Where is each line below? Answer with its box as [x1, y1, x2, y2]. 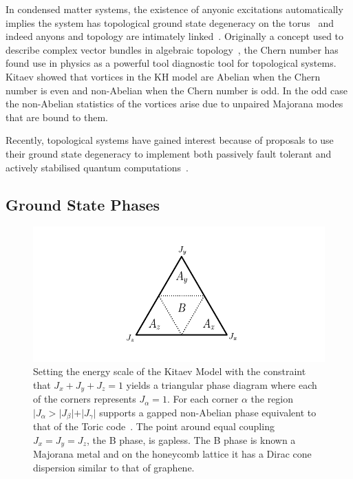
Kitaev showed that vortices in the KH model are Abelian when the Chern [6, 69, 321, 83]
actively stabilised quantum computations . [6, 160, 189, 174]
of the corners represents [33, 392, 136, 406]
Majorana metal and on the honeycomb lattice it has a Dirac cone [33, 447, 312, 461]
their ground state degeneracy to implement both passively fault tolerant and [6, 146, 332, 160]
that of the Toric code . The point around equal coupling [33, 419, 275, 434]
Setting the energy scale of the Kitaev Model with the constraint [33, 364, 306, 379]
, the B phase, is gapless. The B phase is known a [86, 432, 296, 447]
